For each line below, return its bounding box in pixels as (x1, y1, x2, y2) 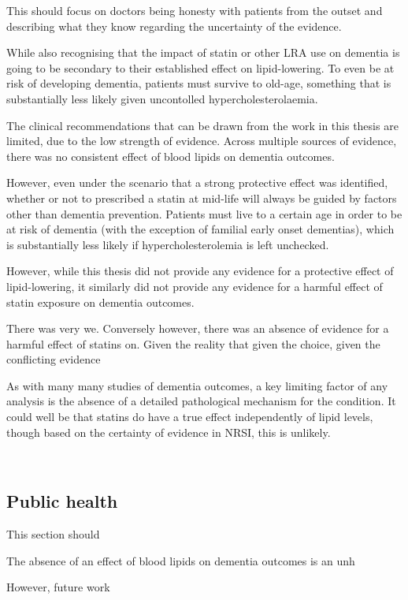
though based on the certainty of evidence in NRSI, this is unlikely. (6, 423, 331, 440)
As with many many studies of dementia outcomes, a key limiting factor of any (6, 377, 388, 393)
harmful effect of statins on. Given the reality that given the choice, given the (6, 335, 380, 352)
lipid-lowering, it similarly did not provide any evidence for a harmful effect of (6, 278, 383, 294)
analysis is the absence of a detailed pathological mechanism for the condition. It (6, 393, 396, 409)
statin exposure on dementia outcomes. (6, 293, 195, 310)
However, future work (6, 579, 110, 595)
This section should (6, 526, 100, 542)
